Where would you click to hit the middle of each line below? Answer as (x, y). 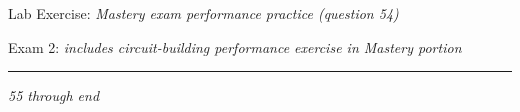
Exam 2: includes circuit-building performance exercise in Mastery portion (235, 46)
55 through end (54, 95)
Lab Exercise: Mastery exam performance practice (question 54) (203, 13)
